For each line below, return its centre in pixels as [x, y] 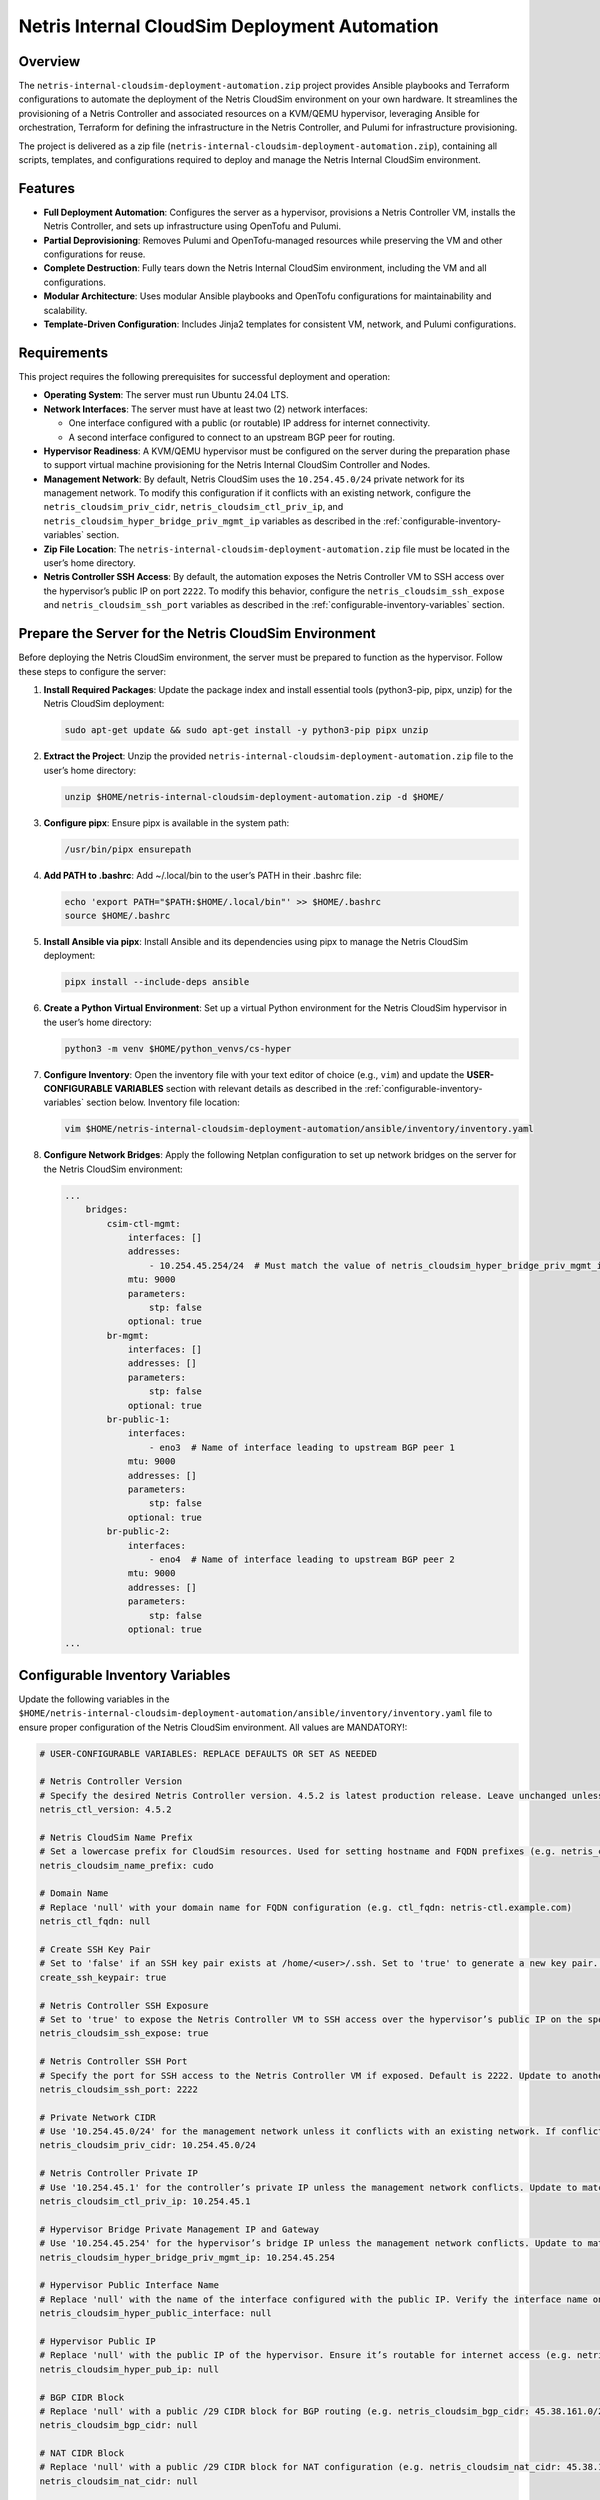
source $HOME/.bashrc [117, 915]
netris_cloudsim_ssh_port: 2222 [119, 2089]
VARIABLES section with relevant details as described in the [238, 1089]
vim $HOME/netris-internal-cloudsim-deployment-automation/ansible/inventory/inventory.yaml [299, 1129]
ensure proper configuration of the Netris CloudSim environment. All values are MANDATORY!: [213, 1727]
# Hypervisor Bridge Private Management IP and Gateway [179, 2229]
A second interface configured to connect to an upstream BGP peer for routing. [231, 437]
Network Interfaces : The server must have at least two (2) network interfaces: [206, 409]
